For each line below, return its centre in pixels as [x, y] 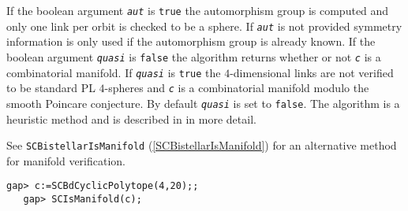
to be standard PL [51, 88]
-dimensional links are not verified [312, 72]
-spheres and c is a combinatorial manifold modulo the [237, 88]
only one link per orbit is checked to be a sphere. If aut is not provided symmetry [204, 26]
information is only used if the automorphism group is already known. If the [191, 41]
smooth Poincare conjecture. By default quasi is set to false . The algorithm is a [203, 103]
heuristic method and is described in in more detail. [131, 118]
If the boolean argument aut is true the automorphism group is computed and [198, 10]
